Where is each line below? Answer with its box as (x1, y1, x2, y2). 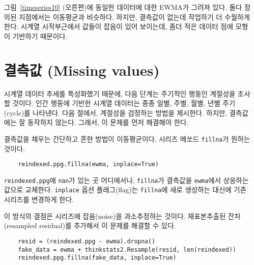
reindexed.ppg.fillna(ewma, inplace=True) (18, 161, 159, 168)
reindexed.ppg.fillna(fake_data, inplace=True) (18, 254, 176, 262)
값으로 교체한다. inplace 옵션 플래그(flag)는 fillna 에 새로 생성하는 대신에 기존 (4, 184, 247, 195)
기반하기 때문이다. (12, 30, 68, 41)
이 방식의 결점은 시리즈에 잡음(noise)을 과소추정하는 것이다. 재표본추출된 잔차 (4, 210, 241, 221)
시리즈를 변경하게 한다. (4, 194, 74, 205)
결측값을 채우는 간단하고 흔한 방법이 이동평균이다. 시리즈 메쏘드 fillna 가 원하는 (4, 133, 250, 144)
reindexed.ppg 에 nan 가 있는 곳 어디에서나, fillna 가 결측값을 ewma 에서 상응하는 (4, 175, 249, 185)
